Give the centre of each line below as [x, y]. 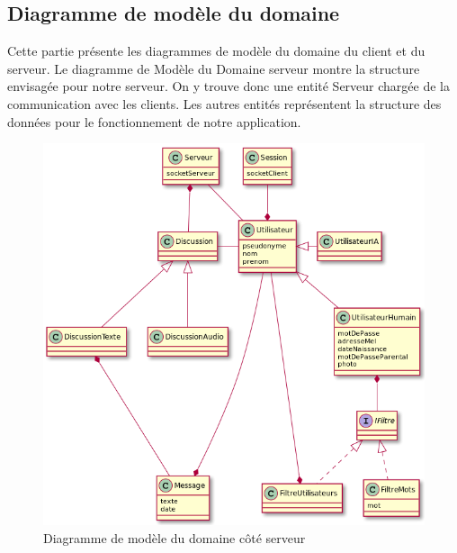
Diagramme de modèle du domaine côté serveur [175, 537]
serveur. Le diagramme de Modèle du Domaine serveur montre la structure [214, 68]
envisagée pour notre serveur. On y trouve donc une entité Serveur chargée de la [228, 86]
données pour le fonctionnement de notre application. [154, 121]
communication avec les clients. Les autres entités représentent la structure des [224, 103]
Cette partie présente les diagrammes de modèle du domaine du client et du [216, 51]
